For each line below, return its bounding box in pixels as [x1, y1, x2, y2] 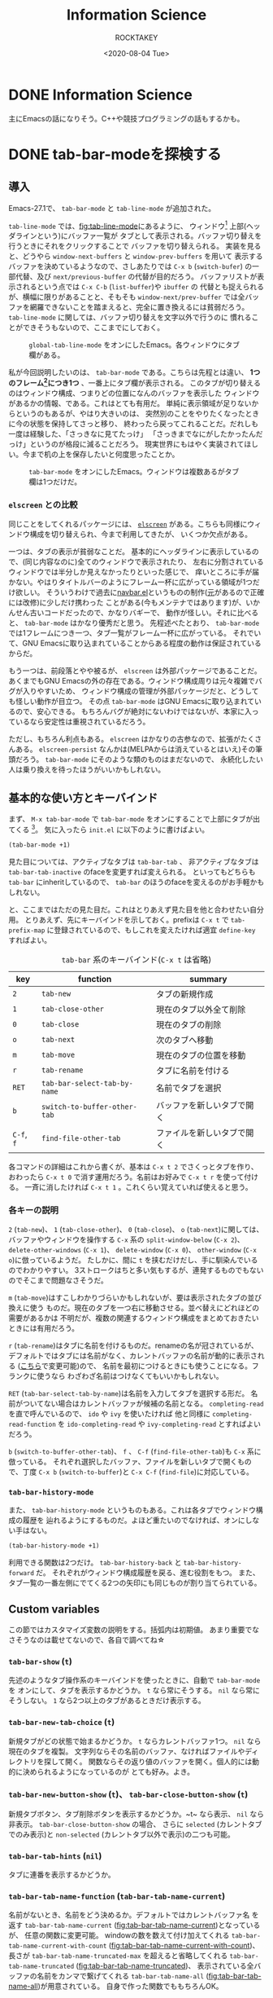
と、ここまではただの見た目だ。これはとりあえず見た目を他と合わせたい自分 [8, 904, 264, 914]
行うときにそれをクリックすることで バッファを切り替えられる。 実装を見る [8, 241, 262, 251]
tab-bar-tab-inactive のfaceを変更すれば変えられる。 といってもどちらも [8, 866, 256, 877]
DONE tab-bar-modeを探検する [8, 145, 222, 164]
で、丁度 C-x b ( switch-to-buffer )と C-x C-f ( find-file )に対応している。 [8, 1467, 254, 1476]
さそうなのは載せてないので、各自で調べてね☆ [8, 1635, 165, 1644]
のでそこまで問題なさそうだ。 [8, 1275, 108, 1285]
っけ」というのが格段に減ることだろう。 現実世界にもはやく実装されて [8, 439, 245, 449]
